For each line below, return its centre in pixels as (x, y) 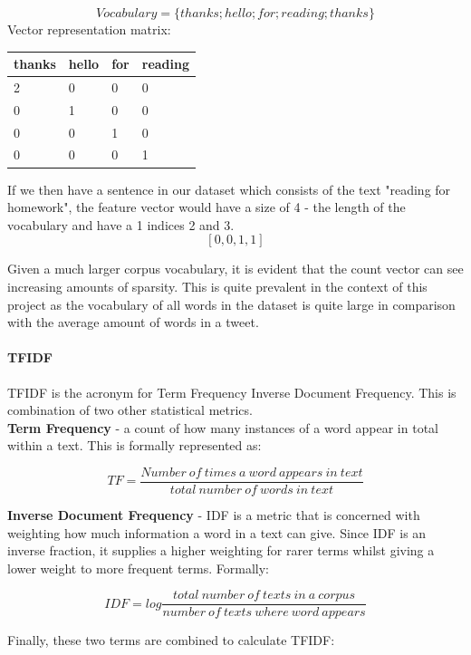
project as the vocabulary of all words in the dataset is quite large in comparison (231, 304)
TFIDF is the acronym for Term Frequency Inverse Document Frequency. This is (232, 392)
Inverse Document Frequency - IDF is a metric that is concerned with (214, 514)
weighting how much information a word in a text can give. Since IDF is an (217, 532)
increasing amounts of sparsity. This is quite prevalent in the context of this (217, 286)
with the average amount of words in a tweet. (133, 322)
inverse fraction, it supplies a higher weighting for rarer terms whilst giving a (221, 550)
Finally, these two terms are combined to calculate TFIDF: (171, 640)
